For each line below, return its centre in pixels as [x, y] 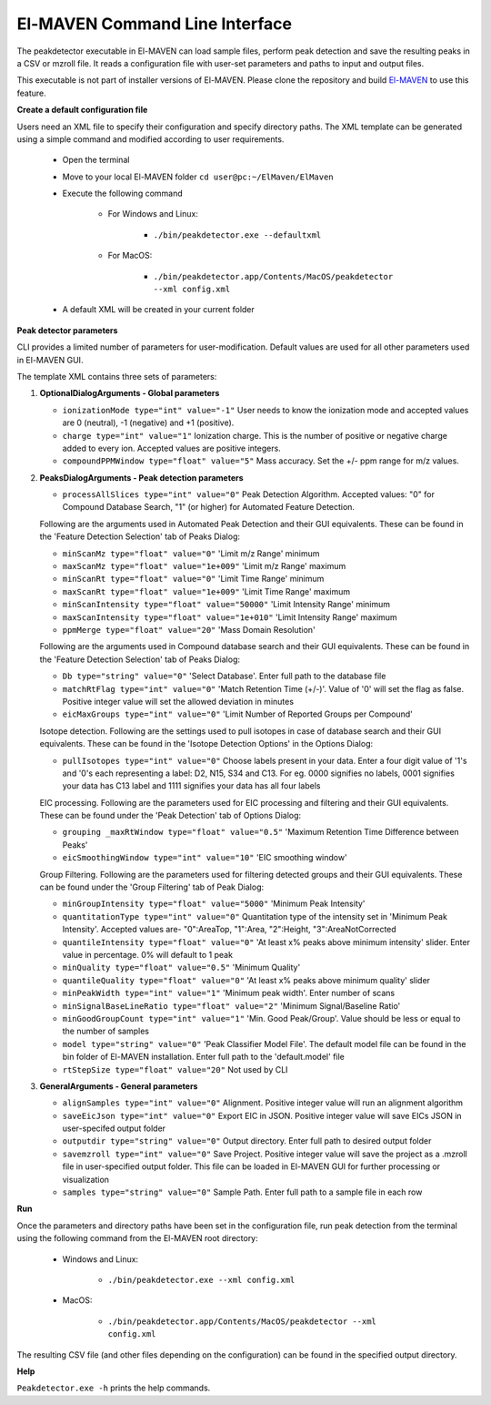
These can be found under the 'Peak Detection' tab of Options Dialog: [170, 816]
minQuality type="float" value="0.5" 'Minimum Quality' [181, 967]
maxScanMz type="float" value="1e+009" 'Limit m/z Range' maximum [204, 566]
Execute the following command [123, 193]
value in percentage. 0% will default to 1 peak [148, 954]
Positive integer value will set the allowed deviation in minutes [178, 701]
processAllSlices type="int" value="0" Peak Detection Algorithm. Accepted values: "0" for [249, 494]
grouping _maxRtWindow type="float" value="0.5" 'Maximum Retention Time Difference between [261, 832]
